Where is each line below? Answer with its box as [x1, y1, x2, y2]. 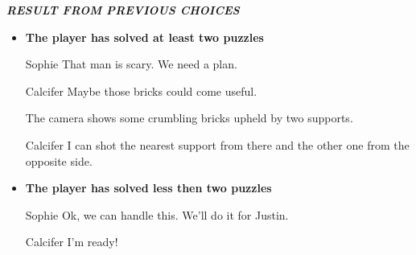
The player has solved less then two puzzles [25, 179, 272, 196]
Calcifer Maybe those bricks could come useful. [25, 82, 257, 99]
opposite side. [25, 152, 93, 169]
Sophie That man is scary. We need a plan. [25, 56, 237, 72]
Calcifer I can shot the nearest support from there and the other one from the [25, 136, 410, 153]
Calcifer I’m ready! [25, 233, 118, 250]
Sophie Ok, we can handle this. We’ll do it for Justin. [25, 206, 289, 223]
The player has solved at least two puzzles [25, 28, 264, 45]
